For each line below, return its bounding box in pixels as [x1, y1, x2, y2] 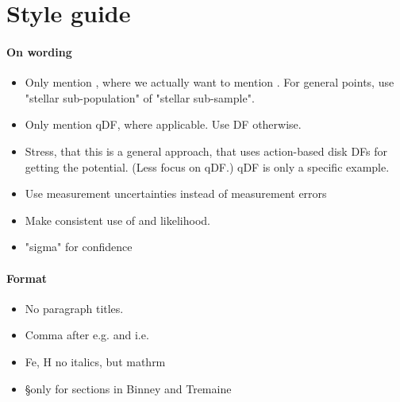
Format [6, 269, 47, 286]
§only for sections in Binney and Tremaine [25, 380, 232, 396]
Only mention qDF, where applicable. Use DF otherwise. [25, 116, 302, 133]
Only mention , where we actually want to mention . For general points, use [25, 74, 394, 91]
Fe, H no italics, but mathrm [25, 353, 166, 369]
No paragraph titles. [25, 300, 124, 316]
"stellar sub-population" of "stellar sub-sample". [25, 89, 255, 106]
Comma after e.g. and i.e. [25, 327, 149, 343]
